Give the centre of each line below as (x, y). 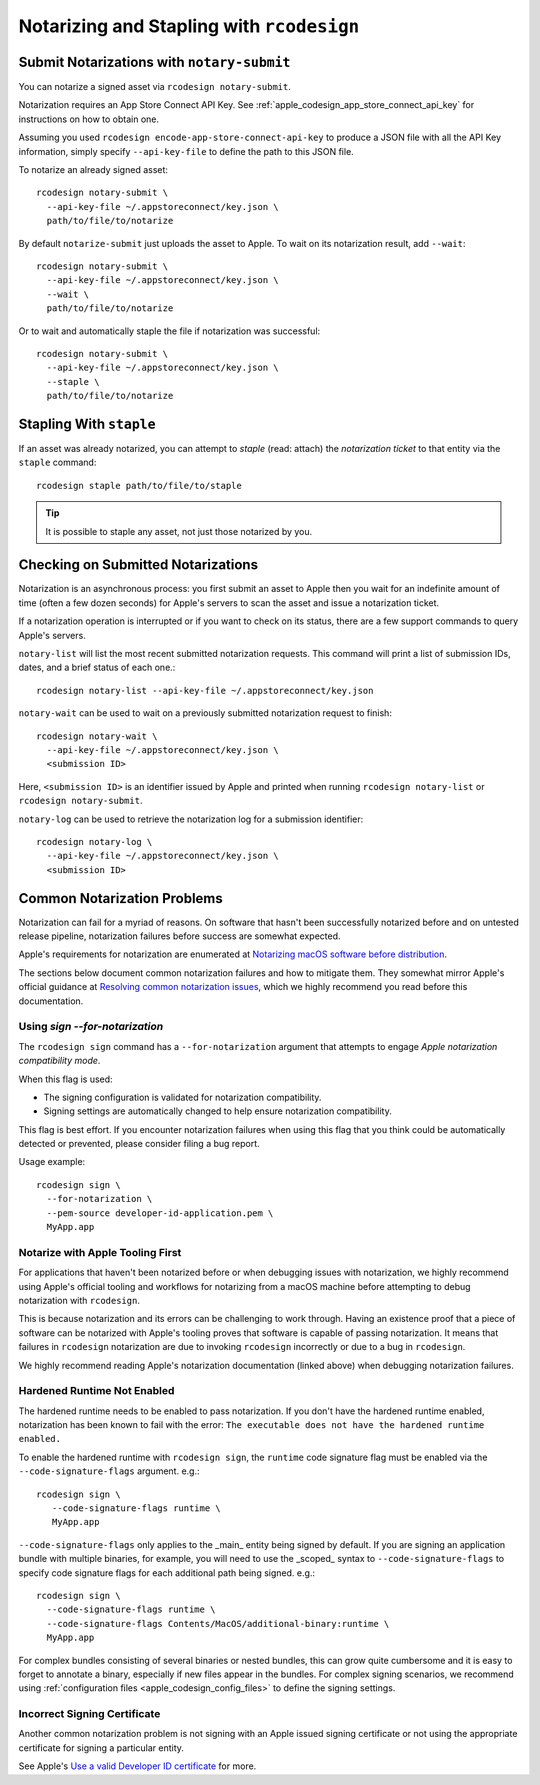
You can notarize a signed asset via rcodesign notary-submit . (155, 87)
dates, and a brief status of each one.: (97, 667)
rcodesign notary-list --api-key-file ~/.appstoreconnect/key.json (205, 690)
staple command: (57, 462)
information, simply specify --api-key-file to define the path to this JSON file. (186, 151)
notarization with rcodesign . (79, 1300)
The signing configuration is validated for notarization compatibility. (182, 1097)
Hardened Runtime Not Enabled (96, 1391)
